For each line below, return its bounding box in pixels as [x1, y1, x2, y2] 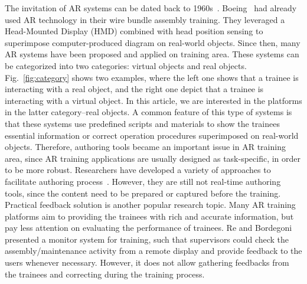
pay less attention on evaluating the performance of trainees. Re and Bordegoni [5, 221, 292, 234]
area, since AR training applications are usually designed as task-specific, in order [5, 152, 301, 164]
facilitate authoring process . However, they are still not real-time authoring [5, 175, 281, 187]
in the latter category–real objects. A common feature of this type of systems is [5, 106, 292, 118]
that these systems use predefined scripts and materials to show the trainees [5, 117, 280, 129]
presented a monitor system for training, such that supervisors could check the [5, 233, 289, 245]
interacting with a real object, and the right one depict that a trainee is [5, 83, 264, 95]
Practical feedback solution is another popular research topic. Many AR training [5, 198, 296, 211]
